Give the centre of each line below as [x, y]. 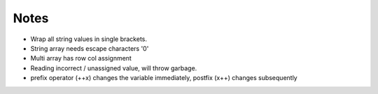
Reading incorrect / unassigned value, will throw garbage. [114, 68]
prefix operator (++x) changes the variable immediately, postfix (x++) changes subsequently [164, 78]
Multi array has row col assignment [81, 58]
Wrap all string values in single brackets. [89, 39]
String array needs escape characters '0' [90, 48]
